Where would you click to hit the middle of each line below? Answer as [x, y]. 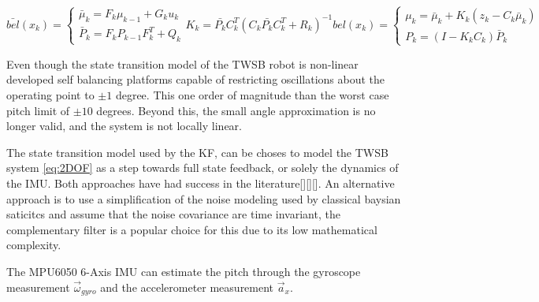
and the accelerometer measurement [187, 287]
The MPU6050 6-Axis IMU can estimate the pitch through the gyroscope [184, 271]
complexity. [34, 245]
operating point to [50, 94]
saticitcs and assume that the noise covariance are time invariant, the [173, 214]
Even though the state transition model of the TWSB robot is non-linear [182, 63]
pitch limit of [38, 110]
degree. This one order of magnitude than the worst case [252, 94]
